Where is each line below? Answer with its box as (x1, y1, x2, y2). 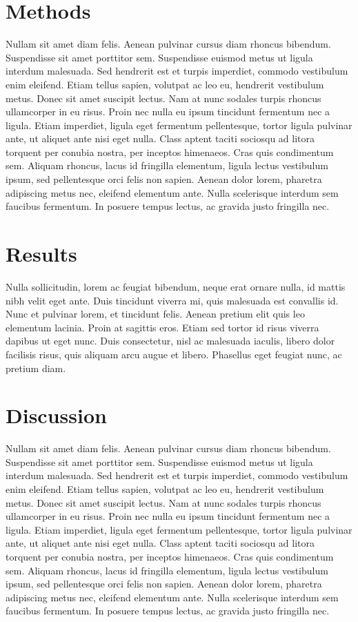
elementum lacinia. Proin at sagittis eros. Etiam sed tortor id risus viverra (6, 320, 319, 334)
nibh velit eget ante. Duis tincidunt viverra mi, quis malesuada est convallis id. (6, 293, 339, 307)
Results (6, 240, 77, 268)
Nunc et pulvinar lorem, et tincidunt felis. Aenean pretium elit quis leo (6, 307, 305, 321)
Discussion (6, 401, 107, 429)
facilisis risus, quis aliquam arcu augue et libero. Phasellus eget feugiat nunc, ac (6, 347, 342, 361)
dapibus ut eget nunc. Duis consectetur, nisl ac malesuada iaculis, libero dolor (6, 333, 335, 348)
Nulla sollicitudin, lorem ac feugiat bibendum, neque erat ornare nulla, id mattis (6, 279, 346, 293)
